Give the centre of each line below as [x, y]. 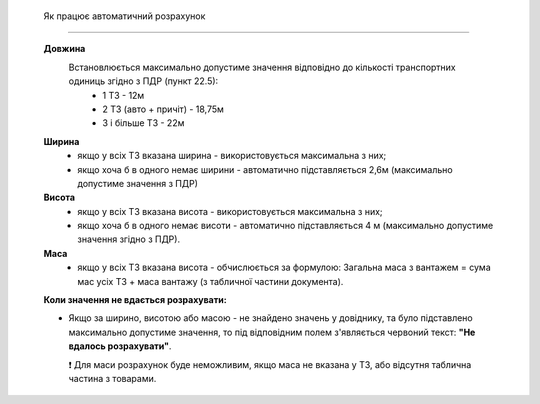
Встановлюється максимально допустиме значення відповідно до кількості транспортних [262, 67]
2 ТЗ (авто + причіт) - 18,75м [163, 109]
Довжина [64, 49]
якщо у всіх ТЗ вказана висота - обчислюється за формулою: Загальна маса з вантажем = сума [284, 267]
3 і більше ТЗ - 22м [143, 123]
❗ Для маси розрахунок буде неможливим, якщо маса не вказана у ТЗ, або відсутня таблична [270, 364]
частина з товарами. [112, 378]
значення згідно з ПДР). [128, 239]
